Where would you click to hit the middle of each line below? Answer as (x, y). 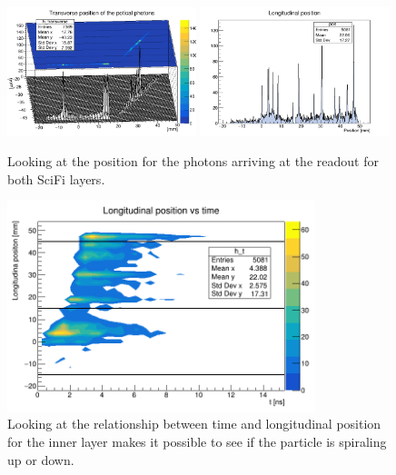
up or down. (41, 459)
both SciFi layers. (56, 178)
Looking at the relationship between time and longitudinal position (194, 424)
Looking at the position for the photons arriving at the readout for (193, 161)
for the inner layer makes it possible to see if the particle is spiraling (197, 441)
